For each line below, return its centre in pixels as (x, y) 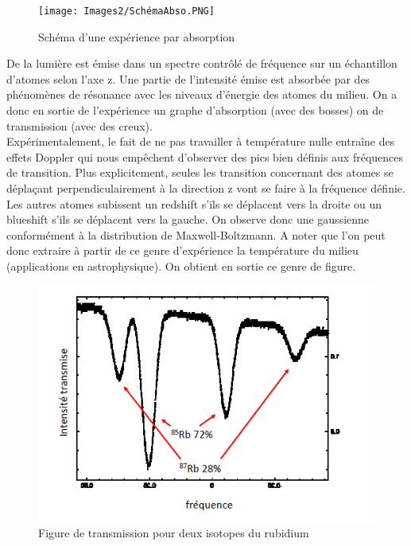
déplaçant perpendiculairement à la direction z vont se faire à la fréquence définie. (206, 188)
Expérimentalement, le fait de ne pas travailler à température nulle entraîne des (201, 141)
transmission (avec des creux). (79, 125)
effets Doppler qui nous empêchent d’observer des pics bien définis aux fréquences (205, 156)
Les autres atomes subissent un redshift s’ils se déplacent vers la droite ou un (194, 203)
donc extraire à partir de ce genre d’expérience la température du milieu (182, 250)
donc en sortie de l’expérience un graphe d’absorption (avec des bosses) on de (195, 110)
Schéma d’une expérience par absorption (137, 36)
